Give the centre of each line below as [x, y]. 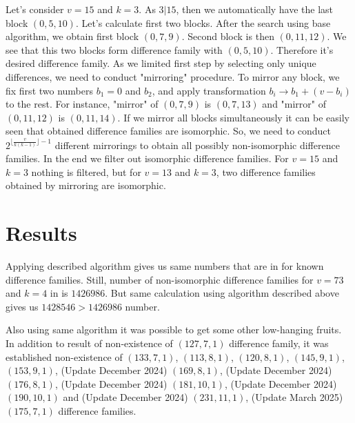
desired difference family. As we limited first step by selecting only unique [161, 63]
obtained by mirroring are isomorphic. [86, 185]
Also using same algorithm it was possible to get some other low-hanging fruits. [174, 329]
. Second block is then [228, 36]
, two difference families [266, 171]
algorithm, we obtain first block [72, 36]
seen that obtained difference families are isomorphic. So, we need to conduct [169, 131]
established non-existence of [64, 356]
